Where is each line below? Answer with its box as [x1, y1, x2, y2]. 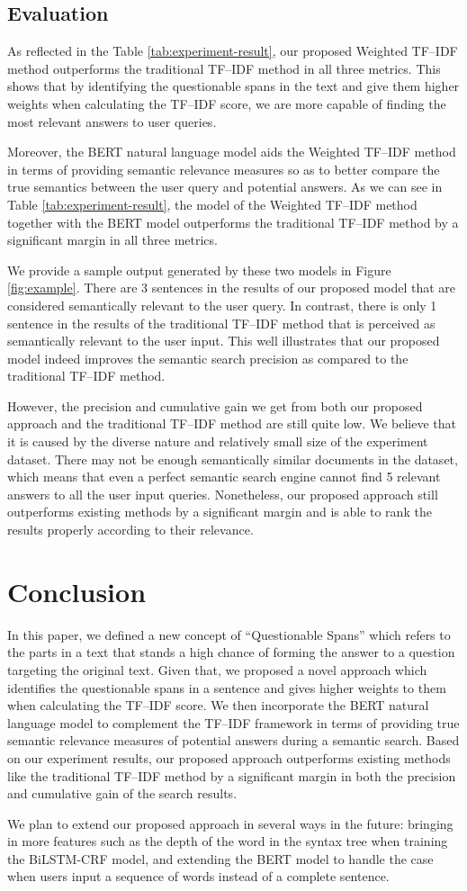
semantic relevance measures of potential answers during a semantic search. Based [7, 731, 460, 750]
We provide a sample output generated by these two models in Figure [7, 260, 391, 279]
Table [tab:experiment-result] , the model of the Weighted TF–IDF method [7, 194, 418, 213]
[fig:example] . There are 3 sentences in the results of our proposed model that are [7, 278, 455, 297]
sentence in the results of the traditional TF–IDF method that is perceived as [7, 313, 436, 332]
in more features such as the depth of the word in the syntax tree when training [7, 832, 448, 850]
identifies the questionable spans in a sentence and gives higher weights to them [7, 678, 446, 697]
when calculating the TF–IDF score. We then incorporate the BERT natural [7, 696, 429, 715]
